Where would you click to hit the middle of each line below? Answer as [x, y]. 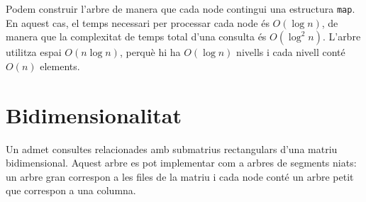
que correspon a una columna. [71, 190]
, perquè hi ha [150, 52]
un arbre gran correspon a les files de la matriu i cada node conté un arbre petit [180, 176]
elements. [60, 66]
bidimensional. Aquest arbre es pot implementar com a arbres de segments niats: [181, 163]
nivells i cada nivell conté [291, 52]
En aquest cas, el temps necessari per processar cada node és [138, 22]
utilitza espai [34, 52]
